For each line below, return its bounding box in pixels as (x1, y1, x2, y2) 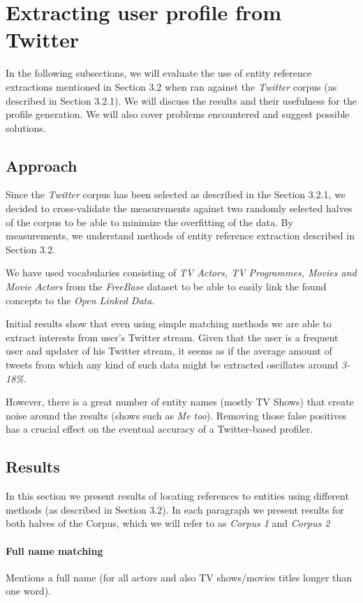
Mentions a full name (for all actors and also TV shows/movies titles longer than (6, 569, 353, 584)
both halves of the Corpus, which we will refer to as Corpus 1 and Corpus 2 (6, 516, 330, 530)
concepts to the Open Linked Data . (6, 292, 155, 307)
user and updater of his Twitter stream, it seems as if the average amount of (6, 343, 332, 358)
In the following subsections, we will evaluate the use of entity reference (6, 66, 312, 80)
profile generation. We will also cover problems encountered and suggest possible (6, 107, 350, 121)
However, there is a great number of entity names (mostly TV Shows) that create (6, 394, 354, 409)
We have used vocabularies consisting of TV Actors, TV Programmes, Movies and (6, 265, 357, 280)
